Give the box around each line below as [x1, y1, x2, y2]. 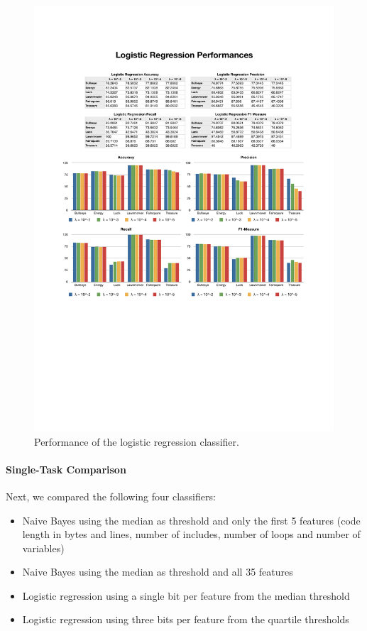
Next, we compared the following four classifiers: [6, 488, 216, 503]
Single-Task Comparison [6, 461, 126, 476]
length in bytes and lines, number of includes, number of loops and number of [22, 527, 361, 542]
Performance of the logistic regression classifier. [34, 434, 239, 449]
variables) [22, 540, 65, 555]
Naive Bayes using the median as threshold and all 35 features [22, 564, 293, 579]
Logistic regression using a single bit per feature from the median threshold [22, 588, 350, 603]
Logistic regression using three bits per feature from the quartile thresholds [22, 612, 349, 627]
